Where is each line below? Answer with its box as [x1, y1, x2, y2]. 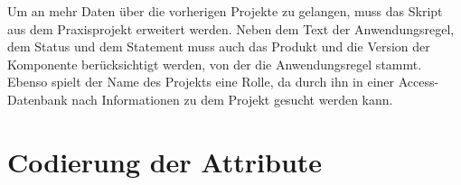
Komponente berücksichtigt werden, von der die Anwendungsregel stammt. [7, 54, 422, 73]
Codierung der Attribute [7, 143, 323, 180]
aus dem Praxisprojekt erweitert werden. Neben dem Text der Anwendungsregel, [7, 19, 455, 38]
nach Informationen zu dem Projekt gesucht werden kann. [71, 89, 393, 108]
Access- [398, 72, 439, 91]
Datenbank [7, 89, 68, 108]
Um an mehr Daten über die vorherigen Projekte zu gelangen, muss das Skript [7, 2, 443, 20]
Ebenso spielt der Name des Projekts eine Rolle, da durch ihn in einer [7, 72, 395, 91]
